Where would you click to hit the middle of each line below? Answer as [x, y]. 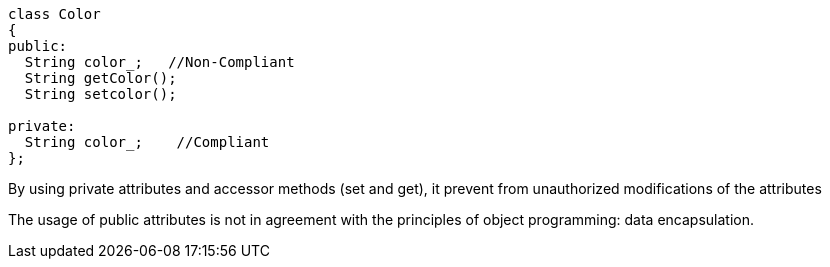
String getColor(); [100, 78]
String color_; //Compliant [147, 142]
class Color [54, 14]
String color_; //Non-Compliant [159, 62]
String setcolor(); [100, 94]
